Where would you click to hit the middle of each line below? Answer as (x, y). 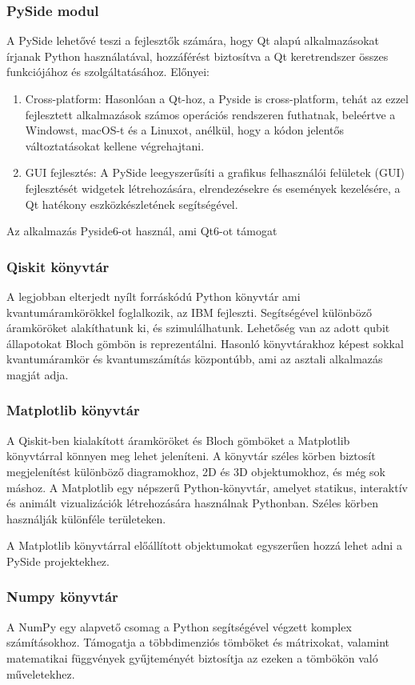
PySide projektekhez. (58, 561)
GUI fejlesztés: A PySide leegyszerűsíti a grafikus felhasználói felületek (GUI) (215, 172)
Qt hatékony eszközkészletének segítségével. (132, 204)
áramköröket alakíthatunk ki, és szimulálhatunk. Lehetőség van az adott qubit (198, 328)
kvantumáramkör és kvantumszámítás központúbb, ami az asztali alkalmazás (195, 359)
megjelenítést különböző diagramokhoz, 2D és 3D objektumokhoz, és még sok (196, 471)
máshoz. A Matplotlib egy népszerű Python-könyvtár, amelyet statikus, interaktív (207, 487)
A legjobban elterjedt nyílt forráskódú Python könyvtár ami (154, 296)
